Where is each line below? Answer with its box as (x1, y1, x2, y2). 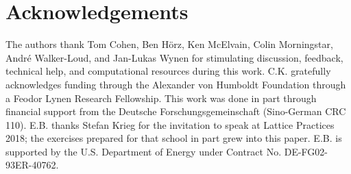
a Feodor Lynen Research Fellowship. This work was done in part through (5, 90, 317, 105)
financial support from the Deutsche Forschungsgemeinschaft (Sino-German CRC (5, 104, 346, 119)
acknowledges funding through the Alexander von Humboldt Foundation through (5, 77, 346, 91)
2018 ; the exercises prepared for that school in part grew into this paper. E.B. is (5, 131, 342, 145)
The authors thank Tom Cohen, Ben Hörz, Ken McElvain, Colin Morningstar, (5, 37, 333, 51)
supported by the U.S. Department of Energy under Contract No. (5, 144, 282, 158)
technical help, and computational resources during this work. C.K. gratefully (5, 64, 331, 78)
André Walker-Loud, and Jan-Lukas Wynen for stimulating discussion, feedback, (5, 50, 343, 64)
